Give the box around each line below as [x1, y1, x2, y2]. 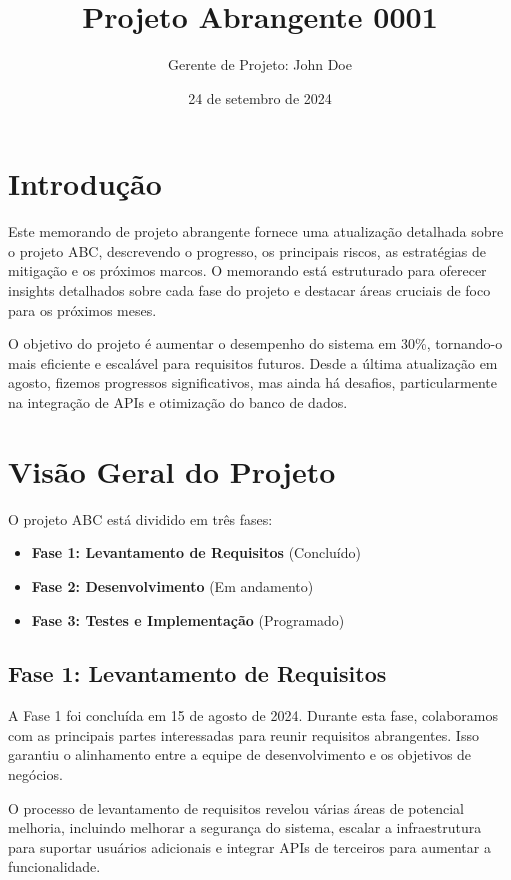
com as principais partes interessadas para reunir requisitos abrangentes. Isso [8, 724, 479, 745]
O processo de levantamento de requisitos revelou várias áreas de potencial [8, 797, 464, 818]
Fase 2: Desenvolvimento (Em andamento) [31, 575, 314, 596]
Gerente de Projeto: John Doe [168, 54, 352, 75]
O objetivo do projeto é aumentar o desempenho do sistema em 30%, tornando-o [8, 333, 503, 354]
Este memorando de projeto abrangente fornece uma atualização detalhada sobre [8, 221, 504, 242]
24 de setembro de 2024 [188, 87, 332, 108]
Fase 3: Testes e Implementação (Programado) [31, 609, 345, 630]
